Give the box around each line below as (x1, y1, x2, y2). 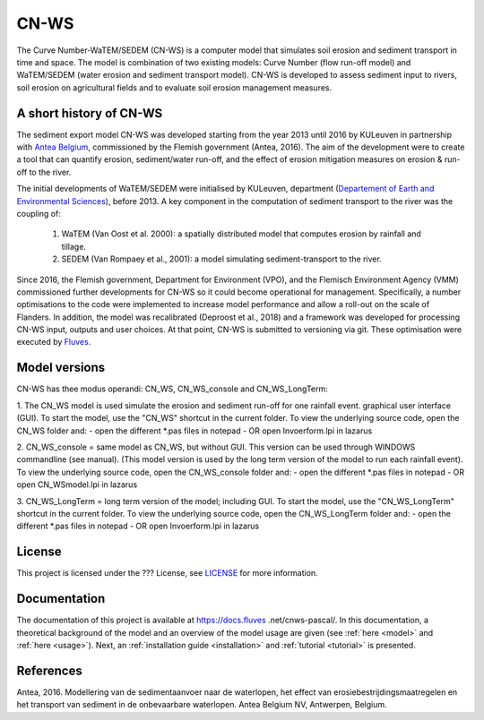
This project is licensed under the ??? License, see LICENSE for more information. (16, 568, 318, 579)
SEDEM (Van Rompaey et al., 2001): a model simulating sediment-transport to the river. (61, 253, 383, 264)
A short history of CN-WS (16, 106, 163, 121)
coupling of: (16, 208, 62, 219)
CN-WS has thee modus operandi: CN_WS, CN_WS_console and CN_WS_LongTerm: (16, 383, 329, 394)
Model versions (16, 360, 106, 375)
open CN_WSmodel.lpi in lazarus (16, 479, 138, 490)
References (16, 663, 82, 678)
